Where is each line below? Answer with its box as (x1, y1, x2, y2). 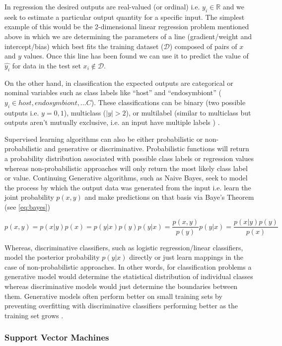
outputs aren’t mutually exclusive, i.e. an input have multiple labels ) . (4, 117, 220, 127)
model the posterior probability (4, 252, 100, 262)
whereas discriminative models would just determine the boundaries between (4, 281, 238, 291)
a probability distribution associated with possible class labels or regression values (4, 153, 254, 163)
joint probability (4, 192, 54, 202)
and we (222, 1, 244, 11)
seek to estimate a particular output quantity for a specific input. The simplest (4, 11, 245, 22)
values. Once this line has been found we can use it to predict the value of (23, 51, 249, 61)
